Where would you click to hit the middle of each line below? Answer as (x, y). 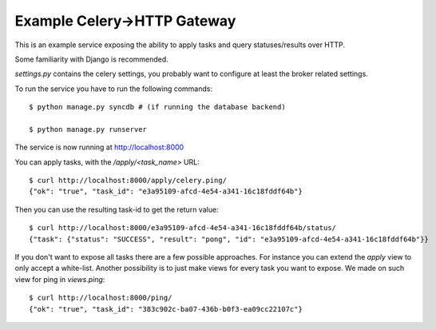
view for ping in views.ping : (60, 279)
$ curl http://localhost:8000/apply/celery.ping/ (128, 181)
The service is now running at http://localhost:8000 (99, 147)
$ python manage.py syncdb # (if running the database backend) (158, 107)
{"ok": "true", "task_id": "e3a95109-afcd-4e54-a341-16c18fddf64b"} (166, 191)
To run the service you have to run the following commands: (114, 89)
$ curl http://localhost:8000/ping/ (101, 298)
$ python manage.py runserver (88, 129)
